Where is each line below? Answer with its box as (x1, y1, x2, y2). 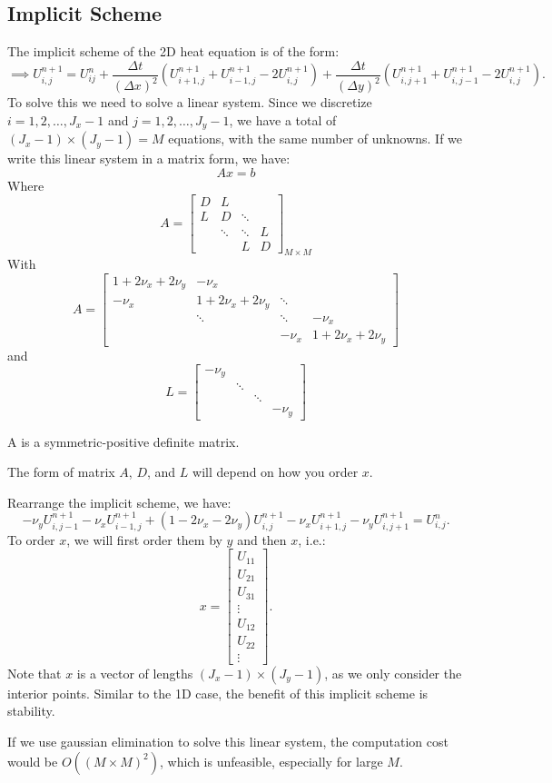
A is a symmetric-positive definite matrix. (7, 431, 240, 451)
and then (237, 530, 287, 549)
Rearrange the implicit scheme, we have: (7, 492, 232, 511)
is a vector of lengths (76, 663, 193, 682)
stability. (7, 701, 55, 720)
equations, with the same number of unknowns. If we (168, 129, 463, 148)
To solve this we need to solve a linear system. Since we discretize (7, 93, 372, 112)
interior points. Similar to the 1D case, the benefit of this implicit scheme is (7, 683, 429, 702)
